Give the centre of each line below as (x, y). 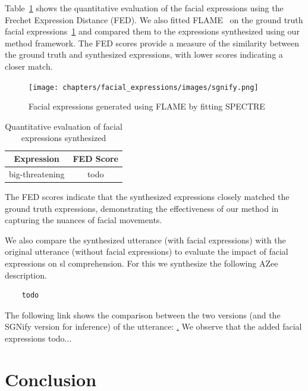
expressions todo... (38, 338)
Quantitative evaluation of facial (64, 126)
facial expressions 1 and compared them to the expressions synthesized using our (152, 31)
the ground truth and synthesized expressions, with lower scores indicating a (144, 54)
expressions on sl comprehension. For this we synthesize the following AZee (142, 263)
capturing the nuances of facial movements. (84, 220)
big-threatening (37, 173)
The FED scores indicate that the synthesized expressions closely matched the (147, 196)
